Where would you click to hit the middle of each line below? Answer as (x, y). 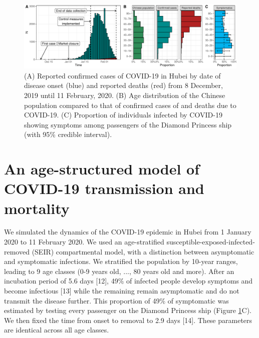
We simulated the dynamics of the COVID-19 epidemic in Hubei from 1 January (128, 232)
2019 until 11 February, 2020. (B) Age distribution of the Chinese (125, 95)
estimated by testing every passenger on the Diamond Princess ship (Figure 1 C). (128, 310)
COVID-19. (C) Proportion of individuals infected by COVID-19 (123, 115)
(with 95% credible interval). (68, 134)
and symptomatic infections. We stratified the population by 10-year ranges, (121, 261)
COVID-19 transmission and (104, 188)
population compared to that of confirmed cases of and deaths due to (130, 105)
